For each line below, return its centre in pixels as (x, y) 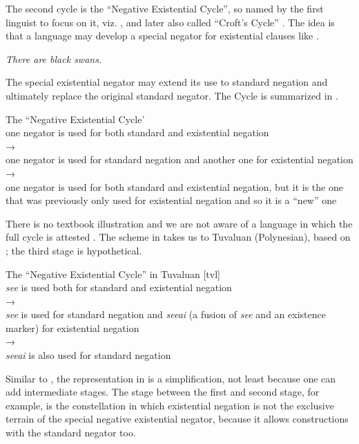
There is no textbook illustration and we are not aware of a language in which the (179, 223)
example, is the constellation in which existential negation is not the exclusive (170, 405)
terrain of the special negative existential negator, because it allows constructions (177, 419)
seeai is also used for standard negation (88, 355)
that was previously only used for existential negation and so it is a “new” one (171, 200)
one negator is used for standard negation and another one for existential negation (179, 159)
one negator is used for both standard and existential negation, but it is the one (174, 186)
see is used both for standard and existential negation (119, 287)
